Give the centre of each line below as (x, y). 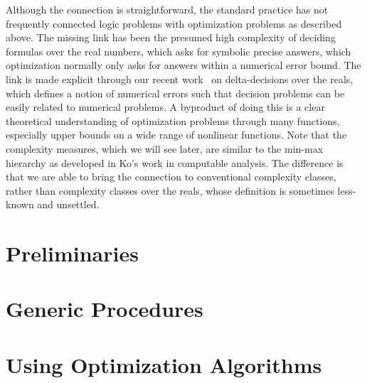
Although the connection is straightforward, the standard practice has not (167, 9)
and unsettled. (68, 204)
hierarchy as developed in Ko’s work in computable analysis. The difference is (175, 162)
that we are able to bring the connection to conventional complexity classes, (171, 177)
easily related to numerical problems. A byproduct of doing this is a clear (165, 107)
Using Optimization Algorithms (164, 364)
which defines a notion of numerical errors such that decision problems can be (175, 93)
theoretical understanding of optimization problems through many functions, (173, 120)
